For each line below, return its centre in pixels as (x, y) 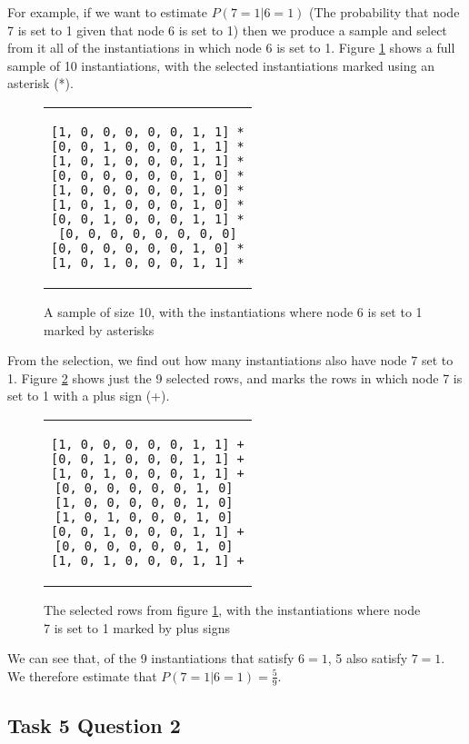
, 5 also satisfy (368, 658)
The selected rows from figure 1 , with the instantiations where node (232, 609)
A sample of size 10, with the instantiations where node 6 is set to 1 (233, 311)
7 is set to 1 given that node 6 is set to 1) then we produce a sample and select (227, 30)
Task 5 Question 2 (94, 724)
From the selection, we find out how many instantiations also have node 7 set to (230, 360)
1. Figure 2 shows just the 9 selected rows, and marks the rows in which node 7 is (235, 377)
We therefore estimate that (82, 675)
